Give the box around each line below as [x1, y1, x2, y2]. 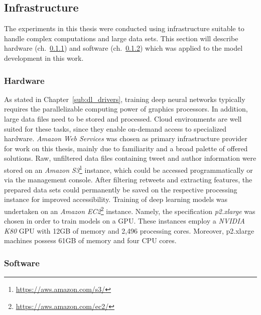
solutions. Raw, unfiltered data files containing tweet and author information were [4, 153, 256, 163]
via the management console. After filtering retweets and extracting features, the [4, 174, 252, 185]
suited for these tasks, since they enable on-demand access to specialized [4, 123, 227, 134]
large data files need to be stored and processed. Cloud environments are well [4, 113, 242, 124]
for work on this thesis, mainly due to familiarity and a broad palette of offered [4, 143, 248, 153]
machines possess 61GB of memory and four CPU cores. [4, 235, 177, 246]
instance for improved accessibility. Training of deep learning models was [4, 194, 228, 204]
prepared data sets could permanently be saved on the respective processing [4, 184, 237, 194]
